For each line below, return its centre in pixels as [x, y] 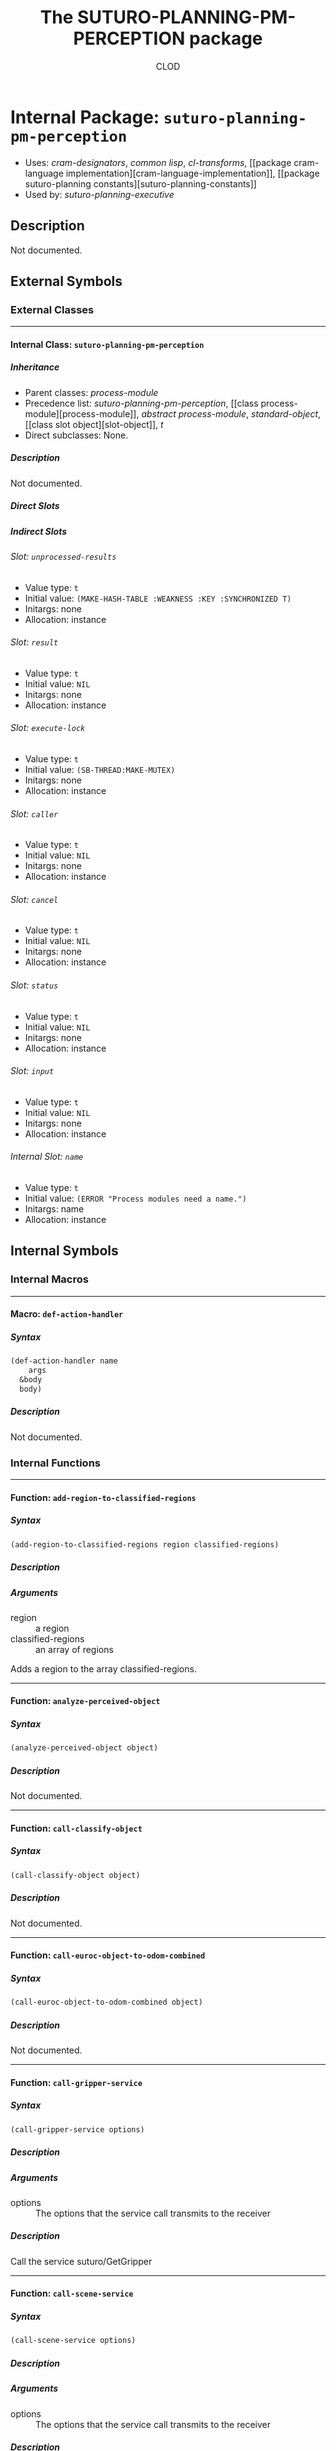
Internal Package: [85, 117]
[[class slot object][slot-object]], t [94, 424]
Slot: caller [34, 813]
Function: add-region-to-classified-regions [103, 1497]
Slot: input [32, 1071]
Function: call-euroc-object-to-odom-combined [108, 1955]
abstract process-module [194, 413]
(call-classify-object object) [75, 1875]
